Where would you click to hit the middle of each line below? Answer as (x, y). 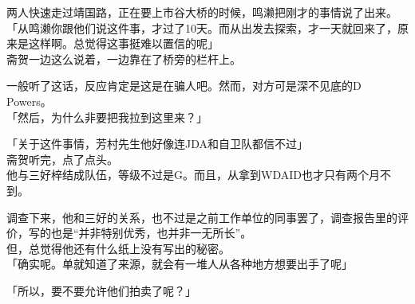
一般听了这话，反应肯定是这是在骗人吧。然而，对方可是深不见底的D (184, 86)
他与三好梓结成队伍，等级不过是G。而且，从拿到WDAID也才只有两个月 (193, 175)
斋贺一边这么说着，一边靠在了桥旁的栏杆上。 (124, 58)
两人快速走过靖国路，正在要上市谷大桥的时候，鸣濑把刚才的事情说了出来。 (202, 12)
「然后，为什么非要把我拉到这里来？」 (107, 117)
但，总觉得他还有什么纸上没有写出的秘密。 (118, 248)
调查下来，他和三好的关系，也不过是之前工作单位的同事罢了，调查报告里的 (202, 217)
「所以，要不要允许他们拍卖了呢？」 (101, 290)
